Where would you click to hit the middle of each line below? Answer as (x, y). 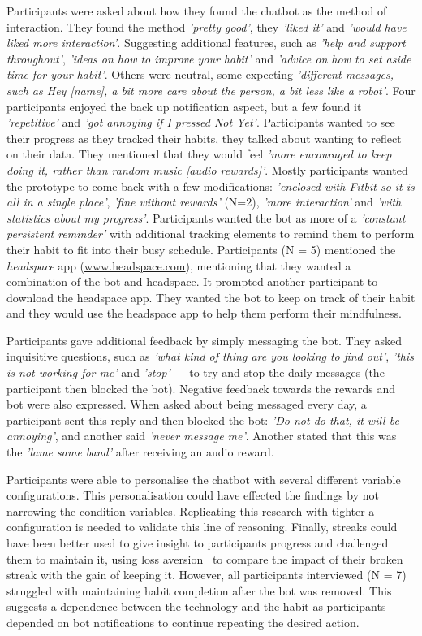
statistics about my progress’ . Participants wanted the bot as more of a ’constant (206, 217)
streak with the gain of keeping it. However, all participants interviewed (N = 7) (207, 575)
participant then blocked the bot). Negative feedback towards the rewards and (201, 388)
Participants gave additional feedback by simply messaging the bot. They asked (205, 340)
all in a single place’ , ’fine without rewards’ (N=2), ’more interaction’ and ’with (204, 202)
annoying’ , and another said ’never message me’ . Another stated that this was (202, 436)
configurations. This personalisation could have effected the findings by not (193, 495)
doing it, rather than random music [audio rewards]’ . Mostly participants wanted (207, 169)
